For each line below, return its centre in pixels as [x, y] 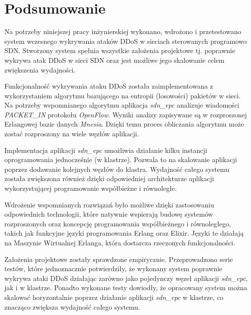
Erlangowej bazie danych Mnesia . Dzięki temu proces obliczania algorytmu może [124, 124]
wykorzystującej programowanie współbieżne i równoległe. [91, 188]
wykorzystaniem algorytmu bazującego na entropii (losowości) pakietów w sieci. [123, 95]
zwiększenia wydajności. [40, 69]
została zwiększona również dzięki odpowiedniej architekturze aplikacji [109, 178]
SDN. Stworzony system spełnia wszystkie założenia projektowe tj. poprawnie [120, 50]
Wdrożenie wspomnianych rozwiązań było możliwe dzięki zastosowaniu [109, 204]
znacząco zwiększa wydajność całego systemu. [72, 306]
